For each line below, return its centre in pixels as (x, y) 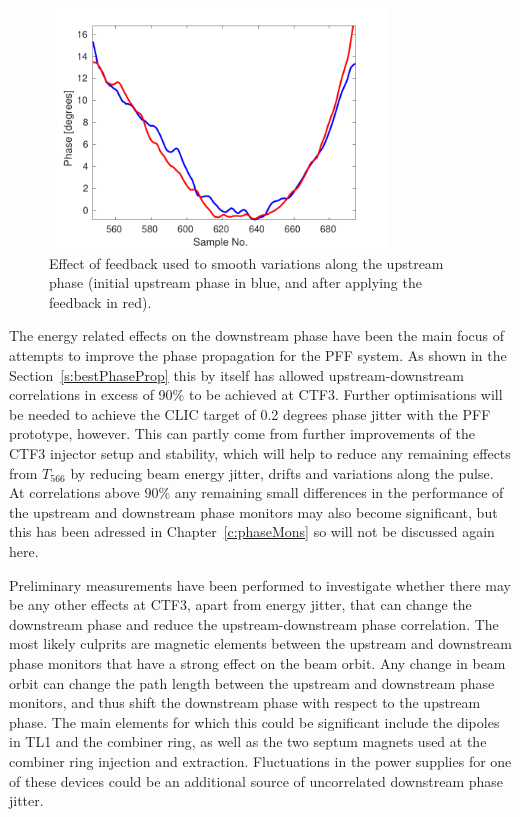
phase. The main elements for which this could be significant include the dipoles (254, 721)
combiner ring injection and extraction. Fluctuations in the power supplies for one (260, 760)
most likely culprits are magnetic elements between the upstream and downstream (260, 643)
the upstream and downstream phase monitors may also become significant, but (253, 511)
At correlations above (74, 492)
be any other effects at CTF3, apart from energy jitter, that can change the (240, 604)
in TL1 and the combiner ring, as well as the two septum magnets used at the (248, 741)
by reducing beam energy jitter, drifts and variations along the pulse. (282, 472)
